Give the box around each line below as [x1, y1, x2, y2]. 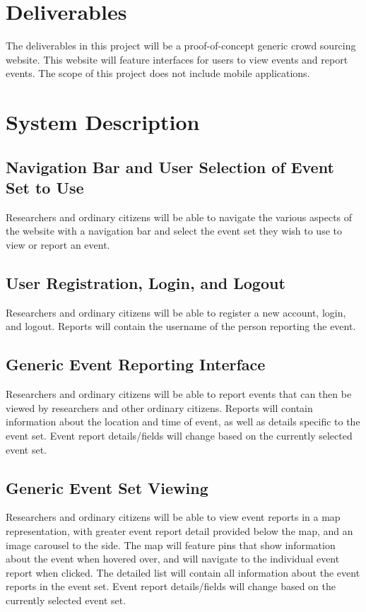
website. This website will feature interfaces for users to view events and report [6, 52, 348, 66]
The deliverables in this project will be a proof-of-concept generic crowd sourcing [6, 38, 356, 53]
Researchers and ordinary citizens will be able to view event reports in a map [6, 510, 341, 524]
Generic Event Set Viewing [6, 476, 208, 498]
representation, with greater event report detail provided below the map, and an [6, 524, 353, 539]
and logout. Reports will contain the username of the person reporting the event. [6, 319, 356, 334]
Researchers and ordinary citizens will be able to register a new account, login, [6, 305, 346, 319]
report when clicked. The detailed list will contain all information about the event [6, 565, 360, 579]
